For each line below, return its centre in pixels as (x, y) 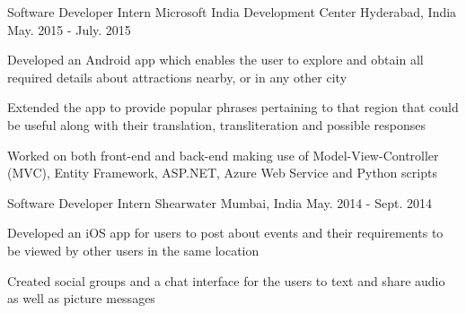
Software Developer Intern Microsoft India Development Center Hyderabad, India (232, 12)
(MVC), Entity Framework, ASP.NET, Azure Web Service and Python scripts (222, 173)
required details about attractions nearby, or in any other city (177, 77)
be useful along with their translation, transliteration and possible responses (216, 124)
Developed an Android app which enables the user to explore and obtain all (215, 60)
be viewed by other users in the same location (133, 250)
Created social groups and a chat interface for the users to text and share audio (226, 280)
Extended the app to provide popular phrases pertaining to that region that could (233, 107)
